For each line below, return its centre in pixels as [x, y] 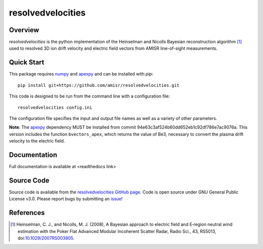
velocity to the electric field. [37, 141]
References [27, 213]
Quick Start [27, 63]
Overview [24, 30]
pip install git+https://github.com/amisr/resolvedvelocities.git [99, 85]
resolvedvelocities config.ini [55, 107]
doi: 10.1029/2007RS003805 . [46, 238]
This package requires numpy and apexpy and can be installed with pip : [81, 74]
